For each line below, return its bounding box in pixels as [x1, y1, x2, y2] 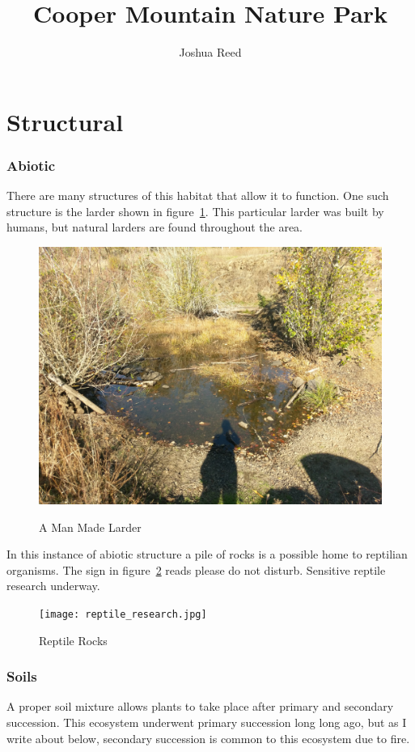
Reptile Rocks [39, 631, 108, 648]
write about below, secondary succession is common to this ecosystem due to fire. [6, 729, 410, 746]
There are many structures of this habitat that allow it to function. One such [6, 187, 389, 204]
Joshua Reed [179, 44, 242, 61]
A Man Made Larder [39, 518, 142, 535]
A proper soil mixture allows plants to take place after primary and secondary [6, 698, 394, 715]
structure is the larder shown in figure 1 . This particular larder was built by [6, 202, 384, 219]
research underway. [6, 577, 100, 594]
